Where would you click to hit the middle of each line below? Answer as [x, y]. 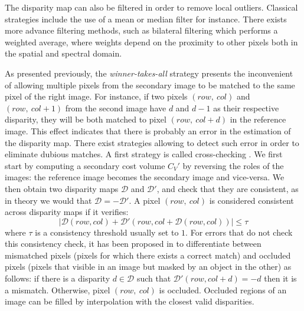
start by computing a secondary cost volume [85, 165]
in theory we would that [48, 200]
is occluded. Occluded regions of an [223, 290]
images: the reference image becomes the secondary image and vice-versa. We [145, 177]
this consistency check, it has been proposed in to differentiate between [133, 244]
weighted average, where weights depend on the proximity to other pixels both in [151, 42]
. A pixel [145, 200]
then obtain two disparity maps [62, 188]
